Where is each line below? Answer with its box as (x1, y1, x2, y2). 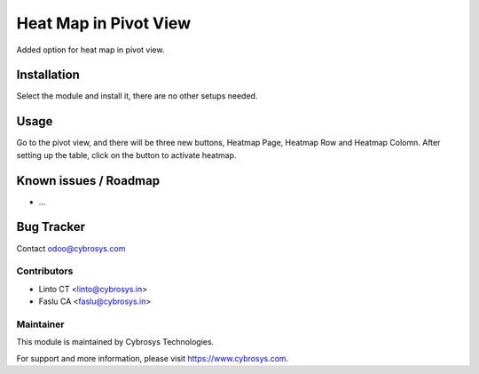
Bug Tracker (16, 219, 86, 235)
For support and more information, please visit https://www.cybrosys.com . (16, 353, 289, 363)
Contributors (16, 265, 74, 277)
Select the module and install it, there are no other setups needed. (16, 91, 258, 101)
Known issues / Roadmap (16, 173, 160, 188)
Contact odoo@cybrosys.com (16, 243, 126, 253)
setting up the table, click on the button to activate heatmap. (16, 149, 237, 160)
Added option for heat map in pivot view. (16, 44, 165, 55)
